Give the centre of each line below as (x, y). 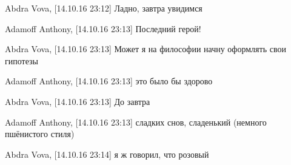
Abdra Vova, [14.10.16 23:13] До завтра (78, 101)
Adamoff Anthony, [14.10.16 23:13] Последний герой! (103, 28)
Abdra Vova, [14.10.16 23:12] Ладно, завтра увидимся (104, 8)
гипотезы (22, 60)
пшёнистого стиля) (40, 134)
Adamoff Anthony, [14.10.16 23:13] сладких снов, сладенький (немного (136, 122)
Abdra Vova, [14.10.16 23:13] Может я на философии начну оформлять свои (145, 49)
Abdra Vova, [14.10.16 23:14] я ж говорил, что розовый (107, 154)
